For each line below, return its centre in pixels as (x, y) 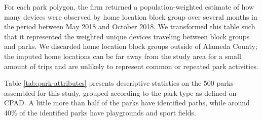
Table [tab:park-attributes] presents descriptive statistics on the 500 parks (119, 83)
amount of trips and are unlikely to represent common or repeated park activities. (131, 66)
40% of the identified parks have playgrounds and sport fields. (100, 112)
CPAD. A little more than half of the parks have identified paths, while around (127, 103)
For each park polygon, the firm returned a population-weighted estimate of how (129, 7)
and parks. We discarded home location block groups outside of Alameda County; (131, 46)
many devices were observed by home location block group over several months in (131, 16)
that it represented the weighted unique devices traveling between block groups (127, 36)
